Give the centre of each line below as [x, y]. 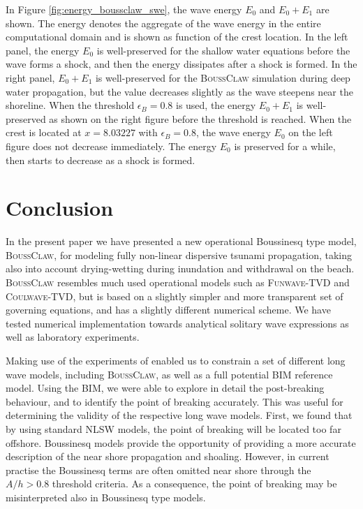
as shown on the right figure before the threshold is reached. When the [200, 118]
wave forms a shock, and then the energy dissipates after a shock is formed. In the [181, 64]
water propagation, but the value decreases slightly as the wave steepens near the [179, 91]
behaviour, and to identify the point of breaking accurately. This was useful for [175, 401]
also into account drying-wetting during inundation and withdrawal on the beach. [180, 268]
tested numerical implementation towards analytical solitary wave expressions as [177, 323]
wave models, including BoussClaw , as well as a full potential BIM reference [169, 374]
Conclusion [60, 208]
